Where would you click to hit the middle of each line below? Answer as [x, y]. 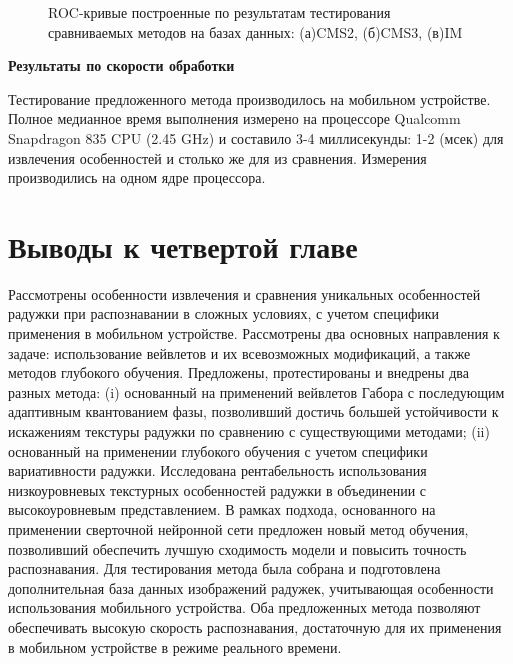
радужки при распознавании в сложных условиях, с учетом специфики [224, 313]
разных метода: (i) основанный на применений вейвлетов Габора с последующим [256, 391]
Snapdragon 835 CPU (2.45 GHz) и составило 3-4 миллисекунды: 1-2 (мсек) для [256, 137]
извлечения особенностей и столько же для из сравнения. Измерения [217, 157]
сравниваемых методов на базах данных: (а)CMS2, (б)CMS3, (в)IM [255, 31]
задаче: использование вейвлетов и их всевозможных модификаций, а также [239, 352]
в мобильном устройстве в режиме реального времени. [175, 646]
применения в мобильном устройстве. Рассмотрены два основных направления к [254, 333]
